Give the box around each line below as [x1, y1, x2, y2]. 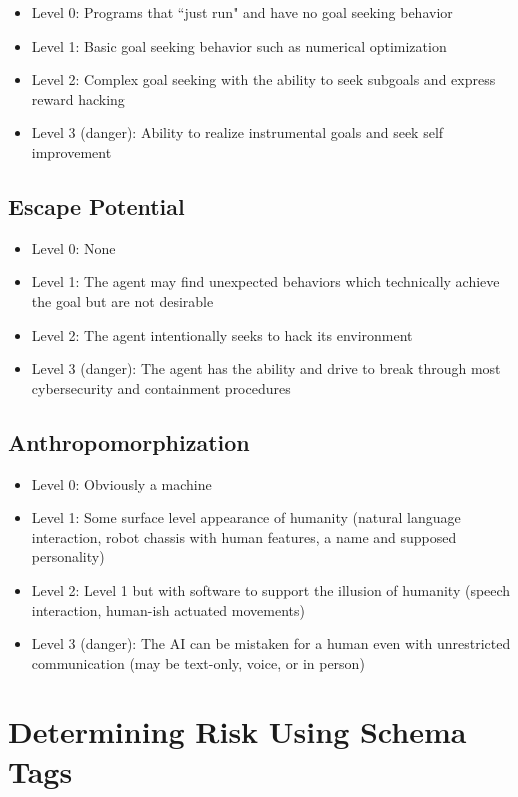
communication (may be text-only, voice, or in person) [31, 652, 365, 673]
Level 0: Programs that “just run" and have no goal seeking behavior [31, 2, 453, 22]
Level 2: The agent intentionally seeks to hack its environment [31, 324, 413, 345]
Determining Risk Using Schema [8, 711, 467, 752]
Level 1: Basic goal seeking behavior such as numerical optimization [31, 35, 447, 56]
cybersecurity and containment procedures [31, 377, 291, 398]
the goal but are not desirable [31, 290, 214, 311]
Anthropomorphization [8, 426, 250, 457]
